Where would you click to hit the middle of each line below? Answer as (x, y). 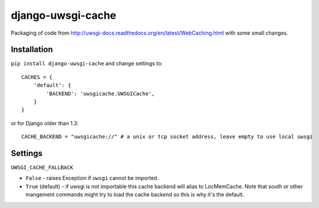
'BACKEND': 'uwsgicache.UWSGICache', (101, 93)
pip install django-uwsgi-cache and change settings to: (87, 63)
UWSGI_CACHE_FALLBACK (42, 168)
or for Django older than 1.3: (45, 123)
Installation (32, 50)
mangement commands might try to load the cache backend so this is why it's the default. (135, 194)
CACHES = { (37, 77)
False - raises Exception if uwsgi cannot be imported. (92, 178)
